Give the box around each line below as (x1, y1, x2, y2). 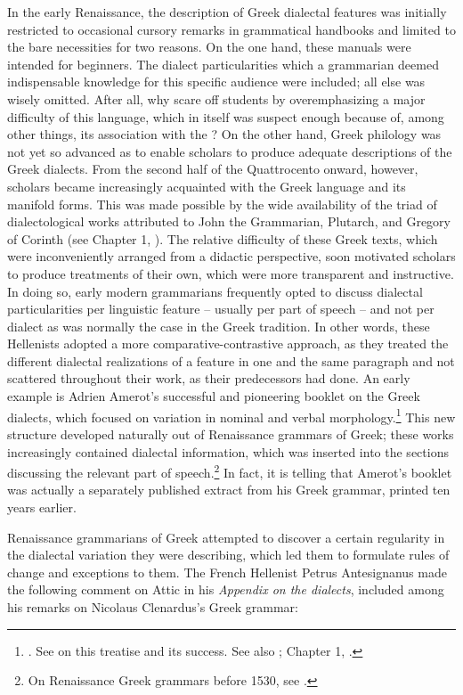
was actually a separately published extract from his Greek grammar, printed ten (7, 480, 451, 499)
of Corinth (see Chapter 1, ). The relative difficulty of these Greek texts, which (7, 229, 438, 248)
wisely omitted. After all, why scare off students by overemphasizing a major (7, 89, 426, 108)
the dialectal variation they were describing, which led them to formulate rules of (7, 545, 450, 564)
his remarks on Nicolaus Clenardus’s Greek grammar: (7, 597, 298, 616)
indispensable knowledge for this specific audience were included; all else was (7, 72, 426, 91)
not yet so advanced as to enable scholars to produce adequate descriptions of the (7, 142, 452, 160)
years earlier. (7, 497, 77, 516)
